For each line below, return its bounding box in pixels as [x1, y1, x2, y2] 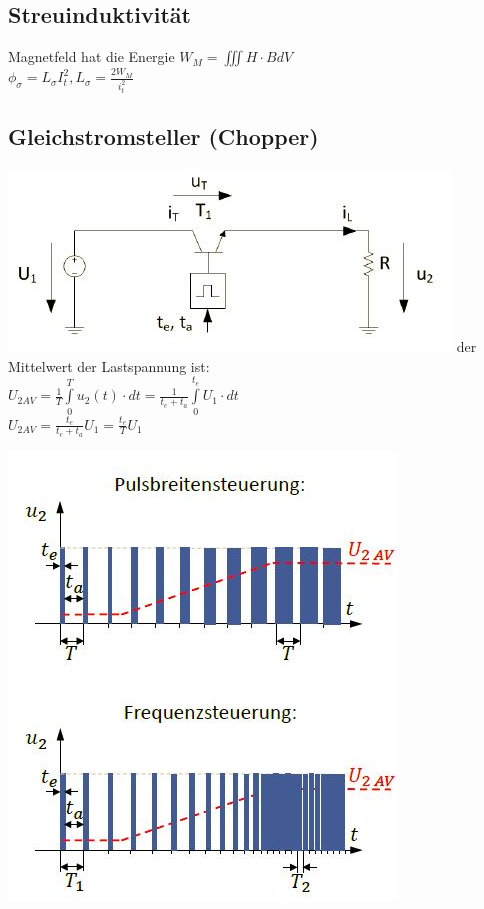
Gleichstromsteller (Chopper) [8, 121, 319, 152]
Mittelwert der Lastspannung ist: [8, 355, 210, 376]
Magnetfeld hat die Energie [8, 46, 175, 67]
